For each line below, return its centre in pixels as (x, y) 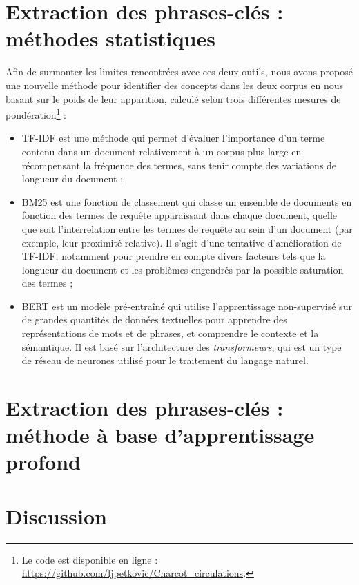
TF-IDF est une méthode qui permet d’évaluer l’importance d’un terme (173, 138)
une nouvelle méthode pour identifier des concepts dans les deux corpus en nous (175, 85)
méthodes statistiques (110, 38)
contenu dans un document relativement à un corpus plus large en (162, 151)
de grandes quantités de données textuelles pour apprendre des (154, 319)
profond (43, 462)
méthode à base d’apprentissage (160, 435)
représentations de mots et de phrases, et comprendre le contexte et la (170, 333)
